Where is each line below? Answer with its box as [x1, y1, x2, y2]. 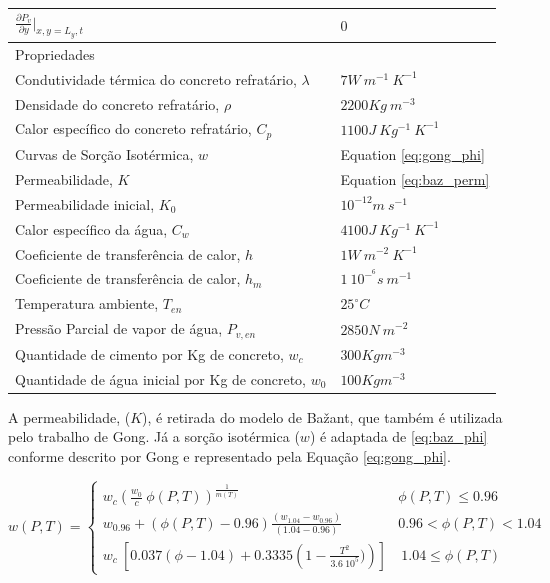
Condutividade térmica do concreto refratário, [15, 68, 297, 89]
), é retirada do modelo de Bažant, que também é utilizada [142, 406, 503, 427]
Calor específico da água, [15, 218, 168, 239]
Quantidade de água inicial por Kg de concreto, [15, 368, 306, 389]
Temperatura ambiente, [15, 293, 159, 314]
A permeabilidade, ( [8, 406, 131, 427]
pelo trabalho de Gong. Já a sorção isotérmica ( [8, 426, 300, 447]
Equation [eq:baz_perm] [340, 169, 490, 190]
